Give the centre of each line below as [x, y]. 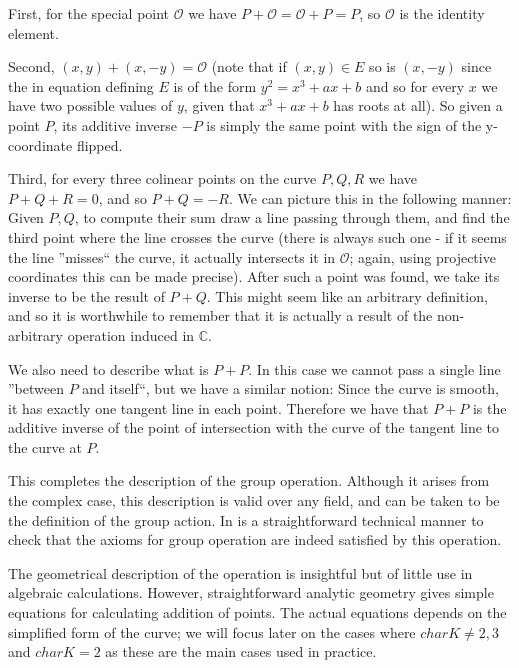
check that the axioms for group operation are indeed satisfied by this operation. [255, 539]
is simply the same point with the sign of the [344, 124]
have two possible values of [90, 105]
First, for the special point [89, 13]
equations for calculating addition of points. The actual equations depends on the [257, 612]
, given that [219, 105]
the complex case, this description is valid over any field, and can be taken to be [254, 500]
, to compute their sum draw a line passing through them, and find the [292, 217]
